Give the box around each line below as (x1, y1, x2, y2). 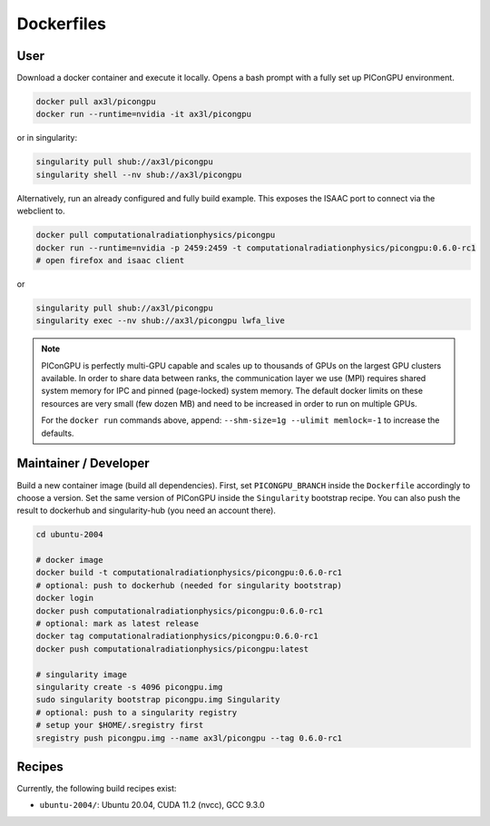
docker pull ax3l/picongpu (35, 96, 156, 107)
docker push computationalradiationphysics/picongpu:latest (35, 644, 309, 654)
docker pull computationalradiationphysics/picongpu (35, 230, 276, 241)
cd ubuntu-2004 (35, 529, 103, 540)
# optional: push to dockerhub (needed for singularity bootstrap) (35, 580, 343, 590)
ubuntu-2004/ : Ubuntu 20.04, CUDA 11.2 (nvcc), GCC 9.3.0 (39, 800, 265, 811)
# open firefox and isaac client (35, 255, 185, 265)
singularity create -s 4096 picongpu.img (35, 682, 223, 692)
